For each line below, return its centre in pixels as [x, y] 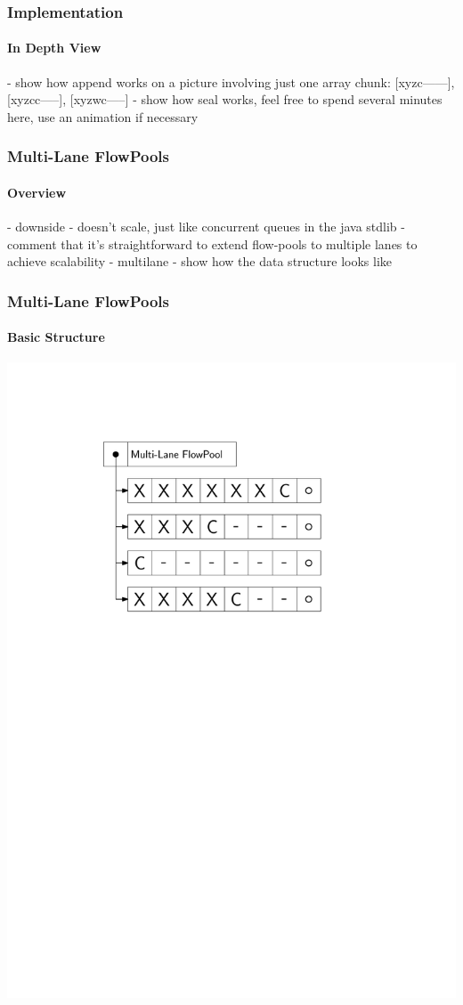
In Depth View [54, 48]
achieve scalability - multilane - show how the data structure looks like [200, 261]
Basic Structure [56, 337]
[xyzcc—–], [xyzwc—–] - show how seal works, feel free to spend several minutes [225, 99]
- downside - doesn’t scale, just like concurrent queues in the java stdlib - [206, 227]
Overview [37, 192]
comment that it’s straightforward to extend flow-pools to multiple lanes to [212, 243]
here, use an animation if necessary [103, 116]
